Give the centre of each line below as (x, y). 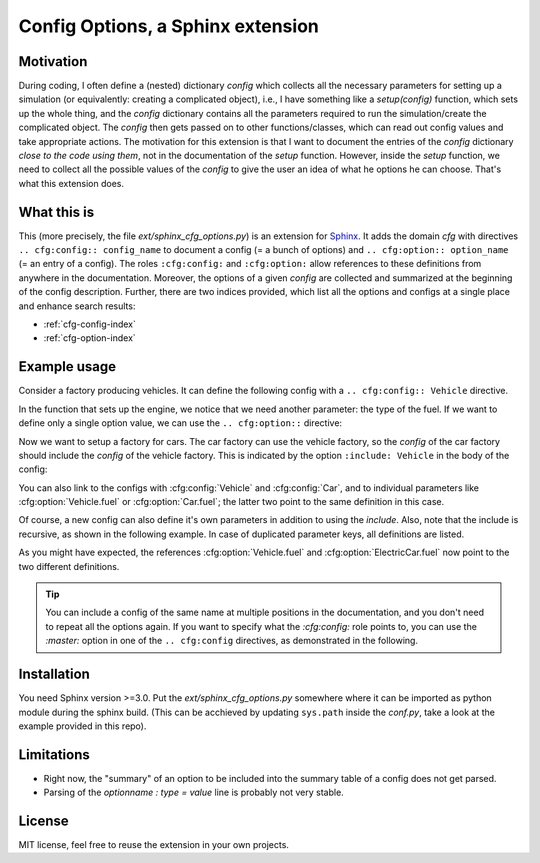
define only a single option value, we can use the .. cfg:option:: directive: (180, 423)
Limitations (54, 754)
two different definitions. (69, 566)
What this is (56, 211)
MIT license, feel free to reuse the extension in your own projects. (154, 845)
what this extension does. (71, 183)
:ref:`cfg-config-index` (90, 324)
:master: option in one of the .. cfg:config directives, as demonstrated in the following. (232, 641)
